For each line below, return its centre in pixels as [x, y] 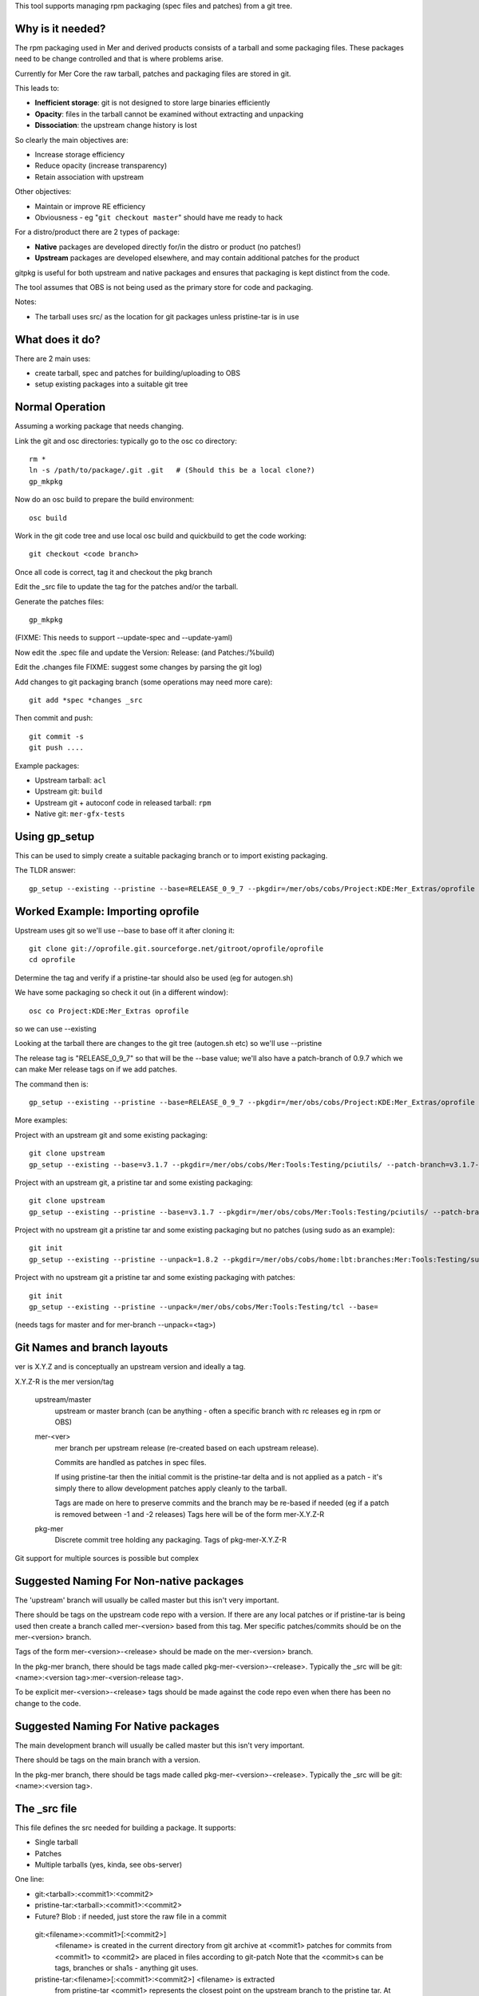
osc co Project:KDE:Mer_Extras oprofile [109, 1011]
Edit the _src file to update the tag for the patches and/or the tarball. [127, 587]
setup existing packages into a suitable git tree [111, 384]
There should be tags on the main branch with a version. [108, 1760]
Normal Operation [60, 407]
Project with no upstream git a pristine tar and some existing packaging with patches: [155, 1277]
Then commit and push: [54, 718]
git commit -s [56, 736]
